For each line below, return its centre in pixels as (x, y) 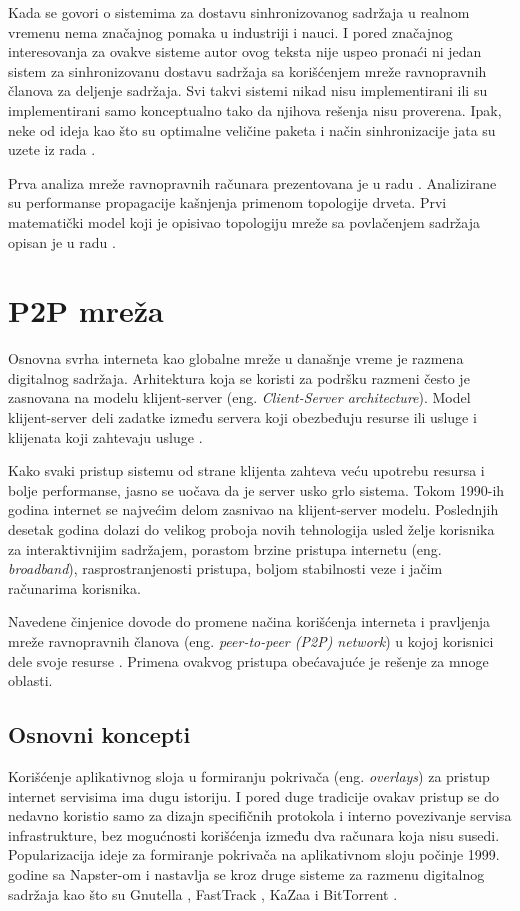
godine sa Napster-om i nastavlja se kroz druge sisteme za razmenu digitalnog (246, 873)
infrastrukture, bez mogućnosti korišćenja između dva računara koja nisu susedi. (254, 834)
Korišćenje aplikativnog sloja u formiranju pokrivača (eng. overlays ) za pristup (249, 775)
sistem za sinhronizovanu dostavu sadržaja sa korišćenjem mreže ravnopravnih (247, 70)
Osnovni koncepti (99, 734)
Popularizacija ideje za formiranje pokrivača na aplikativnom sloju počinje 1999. (254, 854)
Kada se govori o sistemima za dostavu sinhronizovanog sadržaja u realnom (239, 12)
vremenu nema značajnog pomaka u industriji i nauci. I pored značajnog (230, 31)
